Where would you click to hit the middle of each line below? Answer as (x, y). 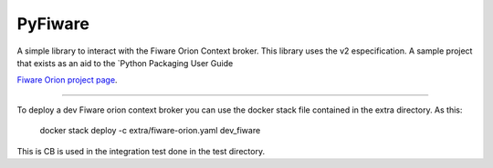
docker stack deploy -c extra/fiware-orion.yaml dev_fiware (150, 131)
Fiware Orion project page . (67, 80)
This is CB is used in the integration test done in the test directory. (141, 151)
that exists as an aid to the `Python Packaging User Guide (125, 63)
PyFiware (53, 24)
